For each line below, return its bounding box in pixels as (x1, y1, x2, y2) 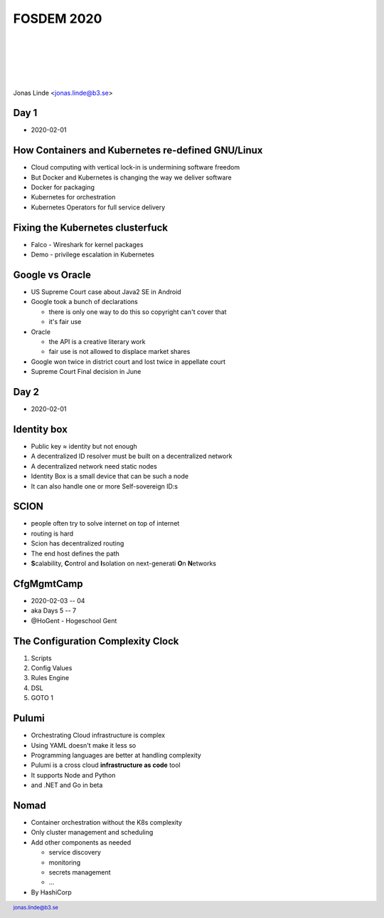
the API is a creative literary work (48, 338, 146, 346)
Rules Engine (31, 674, 70, 682)
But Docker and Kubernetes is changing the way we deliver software (31, 173, 232, 182)
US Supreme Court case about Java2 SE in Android (31, 288, 181, 296)
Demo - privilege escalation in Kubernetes (31, 250, 154, 259)
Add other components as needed (31, 838, 132, 847)
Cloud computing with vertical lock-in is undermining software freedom (31, 163, 240, 172)
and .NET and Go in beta (31, 781, 103, 790)
